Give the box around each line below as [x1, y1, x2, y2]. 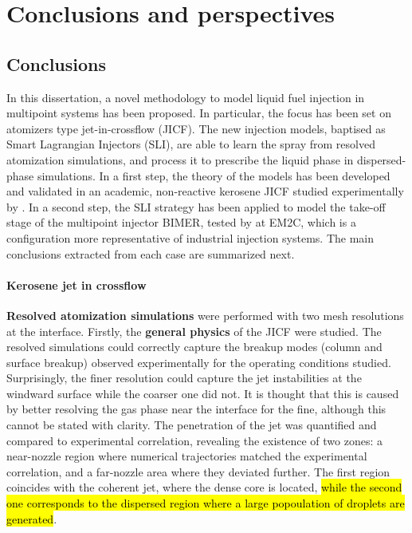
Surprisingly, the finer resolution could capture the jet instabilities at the [6, 369, 362, 386]
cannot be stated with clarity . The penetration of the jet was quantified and [6, 417, 377, 433]
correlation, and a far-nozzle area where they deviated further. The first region [6, 463, 390, 480]
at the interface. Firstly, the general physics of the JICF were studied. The [6, 322, 382, 339]
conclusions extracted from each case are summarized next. [6, 245, 295, 262]
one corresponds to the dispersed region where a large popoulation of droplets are [6, 495, 405, 511]
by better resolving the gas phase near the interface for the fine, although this [6, 401, 386, 417]
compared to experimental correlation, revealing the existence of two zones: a [6, 432, 383, 448]
